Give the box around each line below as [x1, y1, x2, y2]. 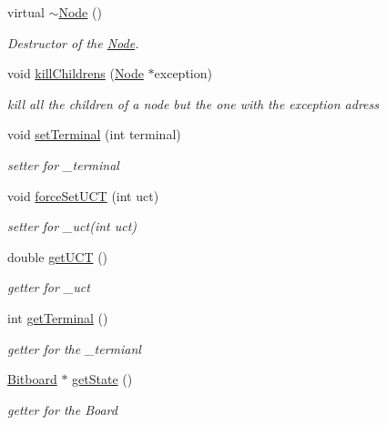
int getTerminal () [7, 308, 108, 327]
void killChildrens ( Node [7, 64, 144, 83]
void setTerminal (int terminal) [7, 125, 181, 144]
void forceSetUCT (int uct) [7, 186, 159, 205]
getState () [72, 369, 133, 389]
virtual [7, 3, 45, 21]
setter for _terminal [7, 155, 119, 174]
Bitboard [7, 369, 57, 389]
